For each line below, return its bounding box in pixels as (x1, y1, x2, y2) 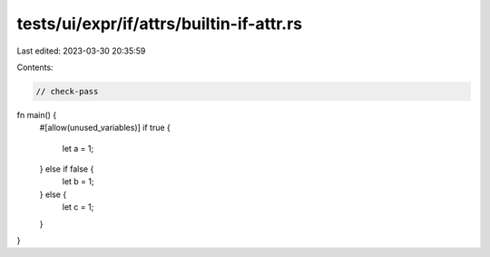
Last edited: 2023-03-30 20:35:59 (16, 45, 146, 56)
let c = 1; (62, 202, 94, 213)
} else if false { (39, 163, 94, 174)
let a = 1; (62, 143, 94, 153)
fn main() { (16, 109, 57, 120)
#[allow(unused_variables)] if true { (39, 123, 171, 133)
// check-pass (35, 86, 99, 96)
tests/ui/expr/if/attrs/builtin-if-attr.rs (16, 14, 303, 34)
